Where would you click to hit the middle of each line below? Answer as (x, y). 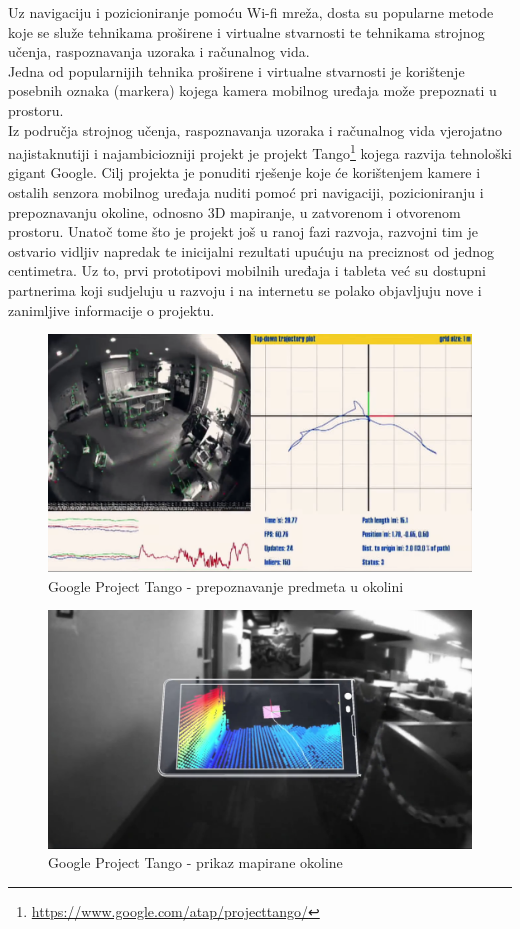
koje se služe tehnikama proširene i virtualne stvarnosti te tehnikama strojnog (246, 31)
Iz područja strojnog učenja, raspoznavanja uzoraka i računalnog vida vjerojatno (255, 129)
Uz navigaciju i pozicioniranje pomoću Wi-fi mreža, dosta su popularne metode (251, 12)
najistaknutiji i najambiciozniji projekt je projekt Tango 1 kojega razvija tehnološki (260, 151)
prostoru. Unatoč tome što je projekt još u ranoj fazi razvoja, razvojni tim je (243, 231)
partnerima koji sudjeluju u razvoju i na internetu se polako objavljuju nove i (245, 289)
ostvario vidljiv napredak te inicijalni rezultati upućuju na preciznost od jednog (251, 250)
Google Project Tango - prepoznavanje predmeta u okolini (226, 585)
